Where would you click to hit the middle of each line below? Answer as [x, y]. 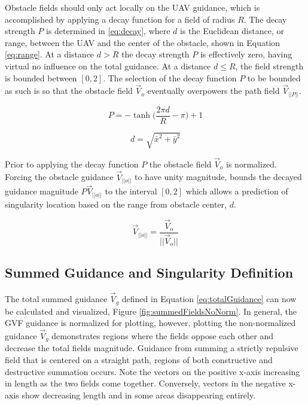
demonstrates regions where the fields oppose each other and [162, 336]
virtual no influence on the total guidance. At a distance [108, 66]
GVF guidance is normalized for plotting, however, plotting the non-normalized [150, 323]
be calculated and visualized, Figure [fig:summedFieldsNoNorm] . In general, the [151, 311]
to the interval [131, 191]
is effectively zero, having [246, 54]
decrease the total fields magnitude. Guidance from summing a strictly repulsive [152, 348]
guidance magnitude [42, 191]
